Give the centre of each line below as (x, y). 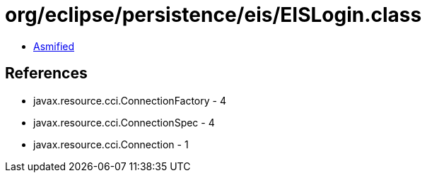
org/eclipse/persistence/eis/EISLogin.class (213, 15)
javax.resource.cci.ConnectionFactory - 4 (130, 100)
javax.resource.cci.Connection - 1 (111, 144)
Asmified (54, 46)
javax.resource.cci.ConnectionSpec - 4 (124, 122)
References (46, 73)
